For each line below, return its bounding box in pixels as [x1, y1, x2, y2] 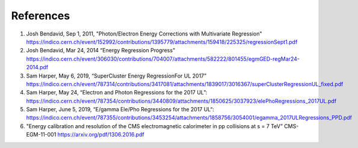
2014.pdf [26, 64, 48, 71]
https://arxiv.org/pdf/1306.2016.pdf [57, 131, 144, 138]
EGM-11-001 [26, 131, 57, 138]
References [11, 9, 70, 22]
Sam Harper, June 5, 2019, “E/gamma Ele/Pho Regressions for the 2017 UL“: [26, 106, 215, 113]
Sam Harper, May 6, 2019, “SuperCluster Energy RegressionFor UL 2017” [26, 72, 207, 79]
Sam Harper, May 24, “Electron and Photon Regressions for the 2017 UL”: [26, 89, 208, 96]
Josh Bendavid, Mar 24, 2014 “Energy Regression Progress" [26, 47, 176, 54]
